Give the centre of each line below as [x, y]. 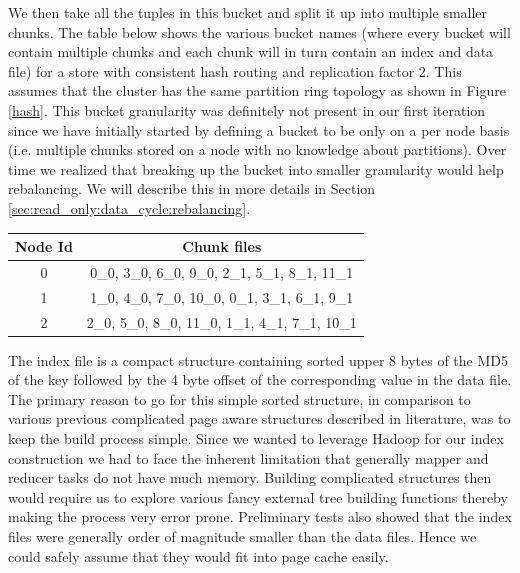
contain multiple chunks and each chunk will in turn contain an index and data [251, 51]
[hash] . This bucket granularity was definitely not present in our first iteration [247, 109]
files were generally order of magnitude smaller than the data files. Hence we [242, 536]
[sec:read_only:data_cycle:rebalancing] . [129, 207]
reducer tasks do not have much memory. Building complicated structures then [250, 477]
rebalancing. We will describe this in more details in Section [192, 188]
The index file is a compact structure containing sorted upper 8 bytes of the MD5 [258, 359]
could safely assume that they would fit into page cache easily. [198, 555]
